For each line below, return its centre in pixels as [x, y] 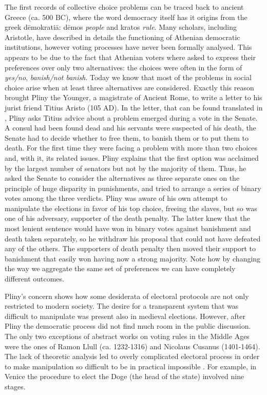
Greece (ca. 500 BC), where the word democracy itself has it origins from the [126, 17]
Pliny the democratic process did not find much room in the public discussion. [128, 326]
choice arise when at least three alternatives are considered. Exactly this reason [129, 87]
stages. [15, 386]
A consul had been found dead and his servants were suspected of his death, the [130, 128]
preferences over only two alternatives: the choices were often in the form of [123, 67]
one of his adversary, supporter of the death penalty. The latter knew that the [128, 218]
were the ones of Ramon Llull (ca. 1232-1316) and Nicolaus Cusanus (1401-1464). [132, 346]
